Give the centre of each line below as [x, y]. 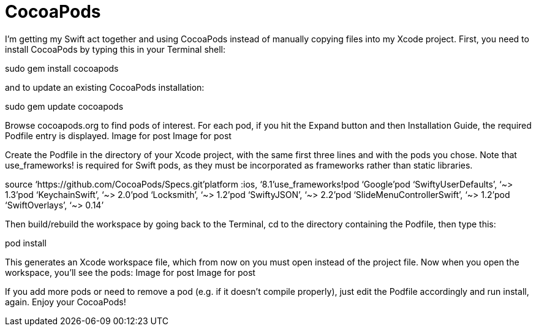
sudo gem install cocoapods [62, 68]
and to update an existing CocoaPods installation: [105, 87]
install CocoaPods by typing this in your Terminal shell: [115, 49]
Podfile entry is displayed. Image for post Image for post [118, 135]
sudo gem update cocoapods [64, 106]
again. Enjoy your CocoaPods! [66, 302]
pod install [26, 243]
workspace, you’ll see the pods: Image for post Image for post [130, 272]
